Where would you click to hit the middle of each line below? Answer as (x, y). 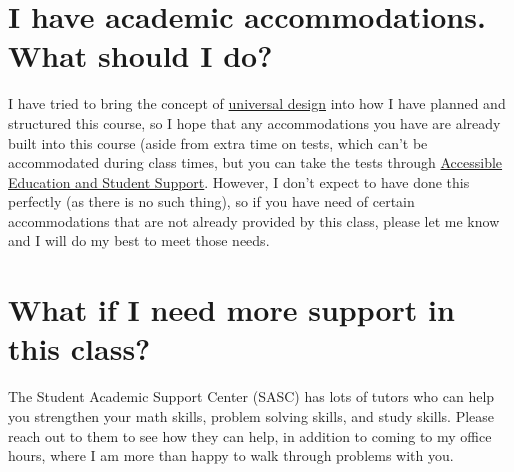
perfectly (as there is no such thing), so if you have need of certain (211, 201)
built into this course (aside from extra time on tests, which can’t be (218, 142)
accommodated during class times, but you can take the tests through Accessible (255, 162)
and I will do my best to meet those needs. (139, 240)
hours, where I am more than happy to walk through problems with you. (231, 455)
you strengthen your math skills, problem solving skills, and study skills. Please (251, 415)
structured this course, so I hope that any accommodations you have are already (254, 122)
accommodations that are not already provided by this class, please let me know (254, 220)
